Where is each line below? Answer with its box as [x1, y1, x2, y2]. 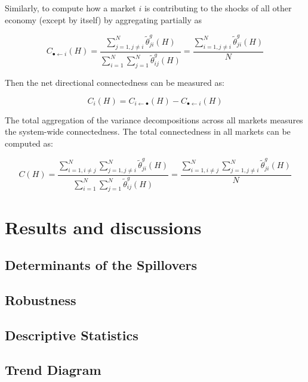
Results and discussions [5, 215, 202, 239]
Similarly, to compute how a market [5, 2, 136, 14]
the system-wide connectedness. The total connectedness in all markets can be [5, 125, 291, 138]
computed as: [5, 136, 53, 149]
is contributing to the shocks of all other [144, 2, 292, 14]
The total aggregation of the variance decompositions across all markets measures [5, 113, 303, 126]
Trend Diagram [5, 361, 101, 379]
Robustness [5, 290, 76, 309]
